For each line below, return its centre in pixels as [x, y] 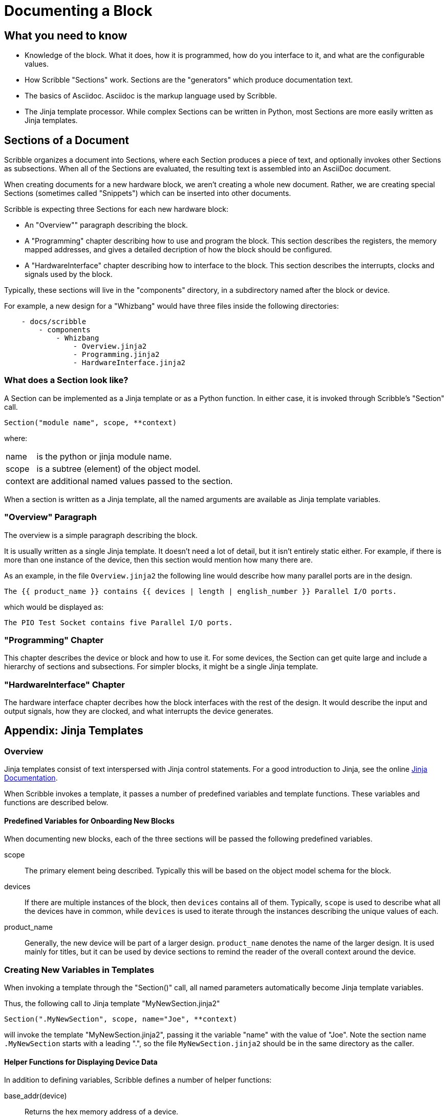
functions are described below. [56, 803]
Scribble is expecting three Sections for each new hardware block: [116, 209]
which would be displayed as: [54, 607]
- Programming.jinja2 [116, 355]
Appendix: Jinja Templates [74, 731]
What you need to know [66, 35]
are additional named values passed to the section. [135, 481]
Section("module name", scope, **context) [91, 422]
